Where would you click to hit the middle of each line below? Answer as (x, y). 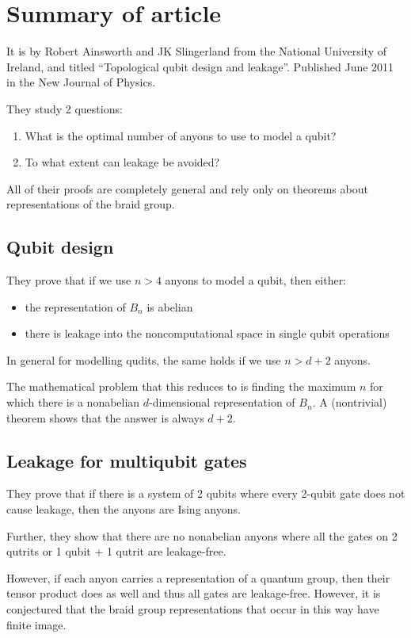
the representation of (75, 306)
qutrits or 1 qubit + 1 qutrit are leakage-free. (116, 551)
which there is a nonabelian (73, 402)
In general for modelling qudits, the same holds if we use (144, 359)
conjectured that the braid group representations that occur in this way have (193, 609)
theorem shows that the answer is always (105, 417)
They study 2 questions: (65, 108)
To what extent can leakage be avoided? (122, 162)
